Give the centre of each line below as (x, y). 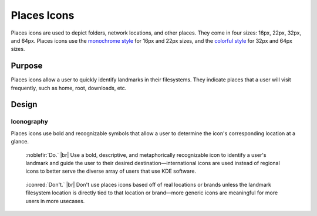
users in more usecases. (55, 201)
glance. (20, 142)
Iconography (29, 122)
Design (24, 104)
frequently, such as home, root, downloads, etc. (69, 88)
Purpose (27, 66)
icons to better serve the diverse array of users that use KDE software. (111, 171)
